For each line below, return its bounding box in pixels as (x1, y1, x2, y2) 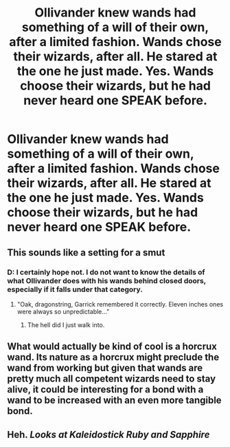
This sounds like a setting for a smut (7, 247, 165, 258)
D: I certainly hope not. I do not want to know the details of (7, 267, 205, 277)
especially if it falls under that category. (7, 284, 143, 294)
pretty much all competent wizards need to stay (7, 373, 216, 385)
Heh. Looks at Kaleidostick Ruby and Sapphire (7, 428, 210, 440)
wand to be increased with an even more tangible (7, 395, 222, 406)
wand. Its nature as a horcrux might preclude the (7, 351, 220, 363)
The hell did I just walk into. (27, 320, 105, 329)
